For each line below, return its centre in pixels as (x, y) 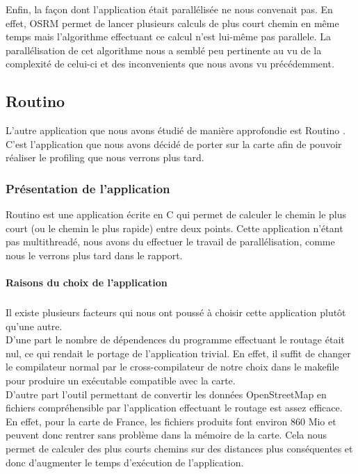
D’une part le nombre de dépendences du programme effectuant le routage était (175, 340)
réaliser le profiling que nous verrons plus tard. (105, 157)
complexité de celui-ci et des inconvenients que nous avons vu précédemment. (170, 64)
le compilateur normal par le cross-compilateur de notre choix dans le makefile (172, 367)
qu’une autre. (34, 326)
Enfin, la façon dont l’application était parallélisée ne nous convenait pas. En (169, 9)
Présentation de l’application (88, 188)
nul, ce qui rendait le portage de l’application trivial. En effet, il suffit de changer (178, 353)
